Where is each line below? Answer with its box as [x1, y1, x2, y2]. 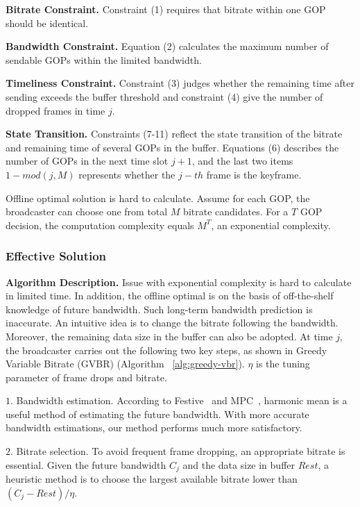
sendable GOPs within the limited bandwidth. [6, 52, 202, 67]
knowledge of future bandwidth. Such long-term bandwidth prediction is [6, 301, 313, 316]
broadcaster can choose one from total [6, 204, 168, 219]
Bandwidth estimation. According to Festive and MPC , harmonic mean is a [16, 393, 348, 408]
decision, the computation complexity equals [6, 217, 194, 232]
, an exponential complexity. [211, 217, 331, 232]
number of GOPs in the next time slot [6, 153, 169, 168]
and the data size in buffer [182, 457, 295, 472]
